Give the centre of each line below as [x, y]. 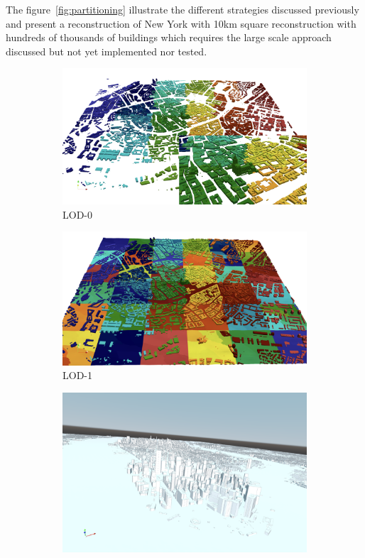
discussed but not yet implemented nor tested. [107, 51]
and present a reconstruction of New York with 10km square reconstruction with [181, 23]
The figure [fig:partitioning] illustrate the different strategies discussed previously [182, 9]
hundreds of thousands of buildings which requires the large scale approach [169, 37]
